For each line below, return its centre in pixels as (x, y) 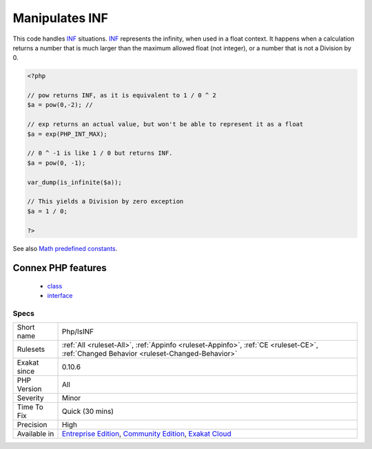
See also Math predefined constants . (65, 248)
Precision (32, 425)
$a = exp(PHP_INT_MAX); (68, 134)
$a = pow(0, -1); (56, 163)
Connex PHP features (60, 268)
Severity (30, 398)
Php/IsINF (78, 332)
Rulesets (31, 350)
